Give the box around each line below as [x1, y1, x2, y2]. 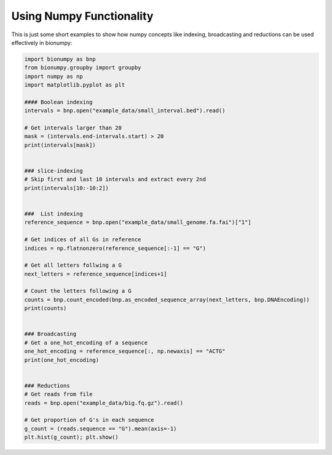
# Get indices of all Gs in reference [24, 236, 141, 243]
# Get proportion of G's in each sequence [24, 416, 154, 424]
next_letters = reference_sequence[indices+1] [24, 270, 167, 278]
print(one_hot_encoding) [24, 356, 100, 364]
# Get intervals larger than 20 [24, 125, 122, 131]
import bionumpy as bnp [24, 55, 97, 63]
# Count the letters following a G [24, 287, 132, 295]
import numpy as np [24, 72, 83, 80]
